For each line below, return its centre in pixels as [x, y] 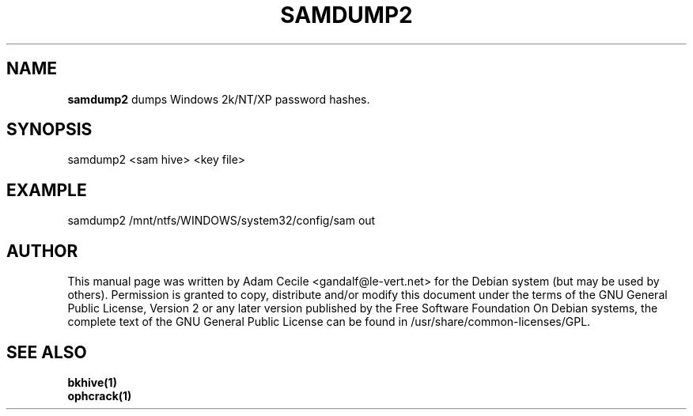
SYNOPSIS [49, 130]
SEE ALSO [47, 352]
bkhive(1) [92, 382]
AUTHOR [42, 251]
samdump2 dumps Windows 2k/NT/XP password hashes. [219, 99]
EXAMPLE [47, 190]
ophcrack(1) [100, 395]
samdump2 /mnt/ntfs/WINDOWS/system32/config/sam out [222, 221]
